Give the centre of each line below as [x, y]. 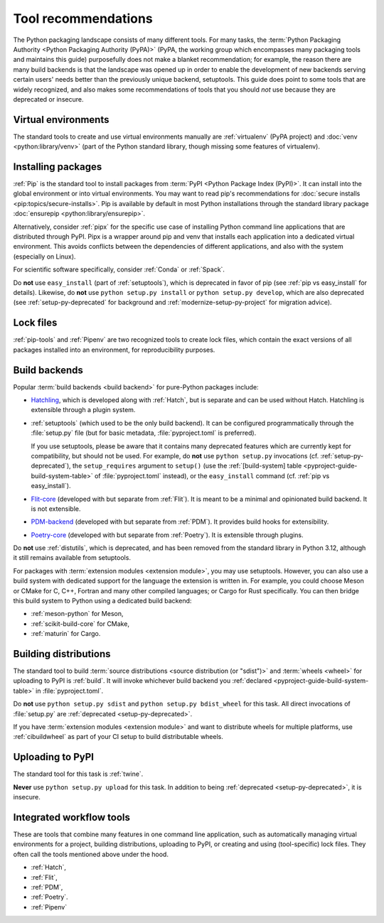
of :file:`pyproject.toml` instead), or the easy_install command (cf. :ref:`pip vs [212, 475]
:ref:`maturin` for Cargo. [66, 634]
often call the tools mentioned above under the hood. [91, 854]
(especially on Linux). [44, 257]
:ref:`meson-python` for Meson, [77, 614]
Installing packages [58, 167]
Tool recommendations [83, 18]
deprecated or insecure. [48, 99]
